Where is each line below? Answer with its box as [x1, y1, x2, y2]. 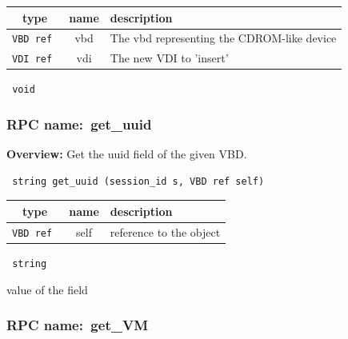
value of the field [6, 281, 88, 297]
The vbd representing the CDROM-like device [110, 30, 337, 46]
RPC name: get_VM [6, 315, 148, 335]
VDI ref [12, 54, 53, 66]
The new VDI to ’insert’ [110, 50, 229, 66]
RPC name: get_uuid [6, 114, 152, 134]
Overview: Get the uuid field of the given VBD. [6, 146, 247, 162]
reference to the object [110, 223, 221, 240]
